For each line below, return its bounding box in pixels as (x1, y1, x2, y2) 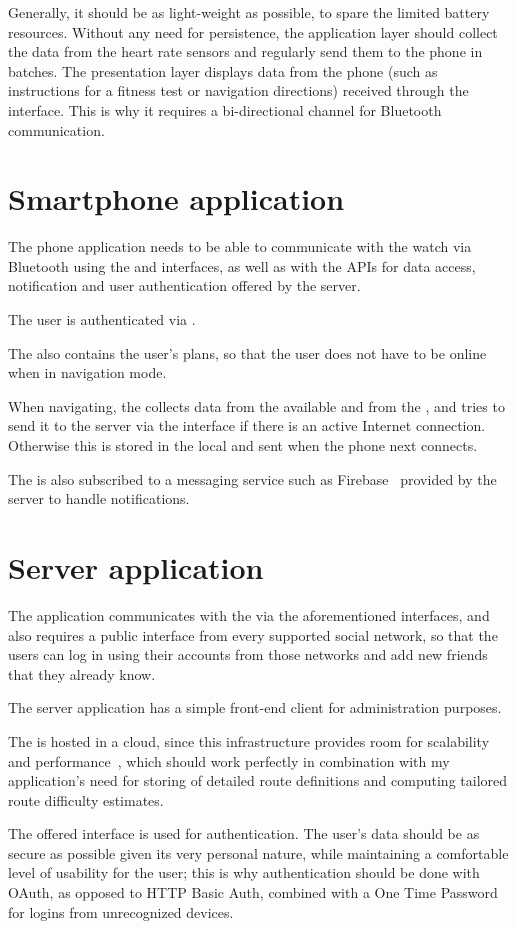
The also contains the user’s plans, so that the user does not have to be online (8, 342, 487, 363)
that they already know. (8, 663, 156, 684)
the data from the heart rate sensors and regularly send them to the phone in (8, 41, 483, 62)
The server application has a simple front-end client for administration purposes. (8, 697, 502, 718)
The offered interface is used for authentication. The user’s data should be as (8, 823, 480, 844)
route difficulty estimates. (8, 789, 164, 810)
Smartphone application (8, 178, 345, 219)
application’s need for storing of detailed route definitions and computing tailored (8, 770, 508, 791)
